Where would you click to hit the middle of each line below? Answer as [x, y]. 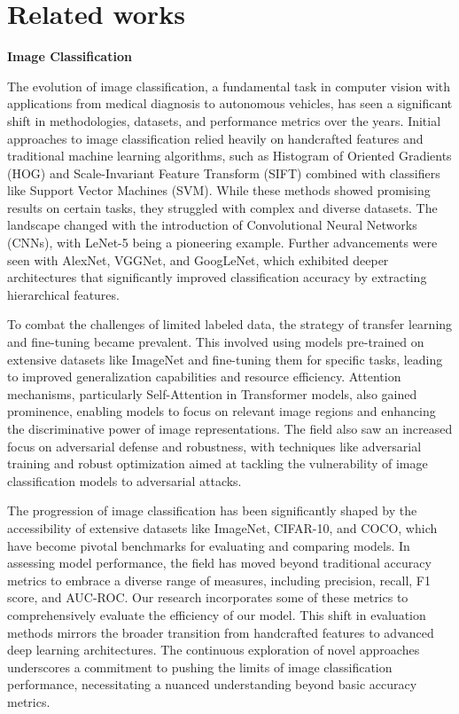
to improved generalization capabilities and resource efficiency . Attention [204, 377]
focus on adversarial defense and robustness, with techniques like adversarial [214, 446]
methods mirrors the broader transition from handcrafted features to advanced [221, 632]
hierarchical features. [63, 294]
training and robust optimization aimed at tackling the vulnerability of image [218, 463]
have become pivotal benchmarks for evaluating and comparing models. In [209, 545]
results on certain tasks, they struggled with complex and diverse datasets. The [222, 207]
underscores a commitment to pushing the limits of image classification [200, 667]
